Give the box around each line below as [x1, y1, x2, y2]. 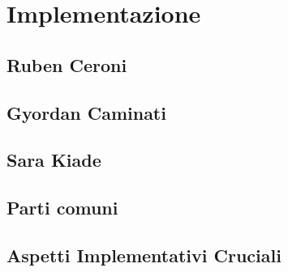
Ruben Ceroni [6, 52, 127, 77]
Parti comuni [6, 195, 118, 220]
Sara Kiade [6, 147, 101, 172]
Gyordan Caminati [6, 100, 166, 125]
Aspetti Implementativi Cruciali [6, 242, 282, 267]
